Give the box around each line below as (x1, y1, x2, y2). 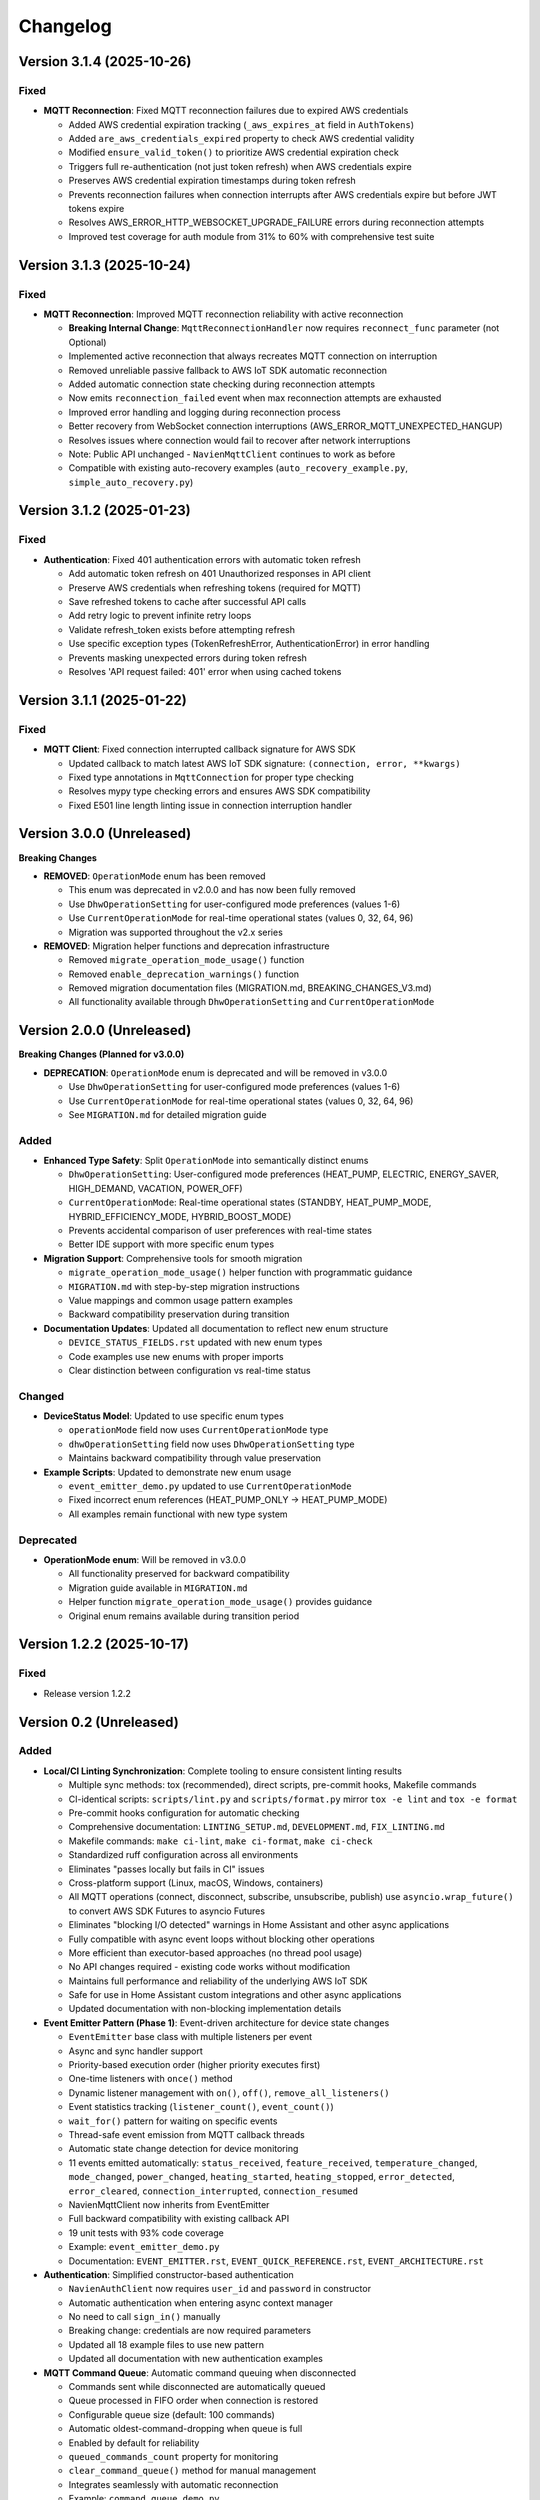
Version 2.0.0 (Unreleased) (18, 1022, 192, 1039)
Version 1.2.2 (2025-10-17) (18, 1636, 189, 1653)
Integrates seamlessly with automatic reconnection (68, 2478, 279, 2490)
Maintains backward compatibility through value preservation (68, 1452, 322, 1464)
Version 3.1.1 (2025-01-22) (18, 691, 187, 709)
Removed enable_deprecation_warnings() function (68, 968, 300, 980)
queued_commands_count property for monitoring (68, 2450, 279, 2462)
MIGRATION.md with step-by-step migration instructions (68, 1280, 300, 1292)
